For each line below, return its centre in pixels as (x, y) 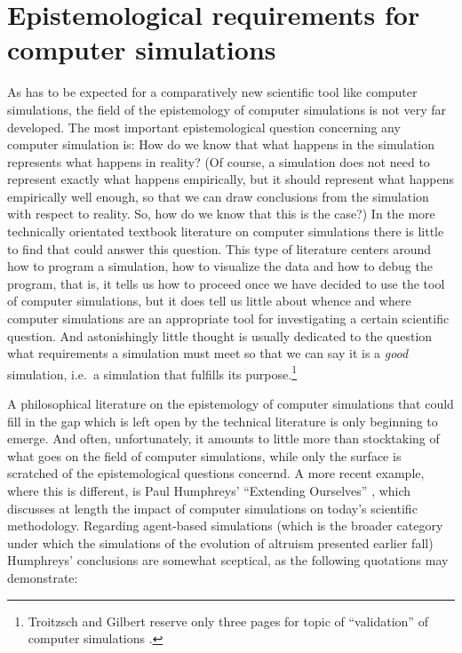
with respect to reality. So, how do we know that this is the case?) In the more (221, 214)
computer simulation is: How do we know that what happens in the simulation (221, 144)
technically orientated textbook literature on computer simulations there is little (226, 231)
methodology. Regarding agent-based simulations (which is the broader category (225, 526)
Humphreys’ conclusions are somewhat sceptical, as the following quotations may (228, 560)
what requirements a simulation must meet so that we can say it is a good (208, 353)
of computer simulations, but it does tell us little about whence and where (209, 301)
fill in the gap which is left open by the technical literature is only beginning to (223, 421)
